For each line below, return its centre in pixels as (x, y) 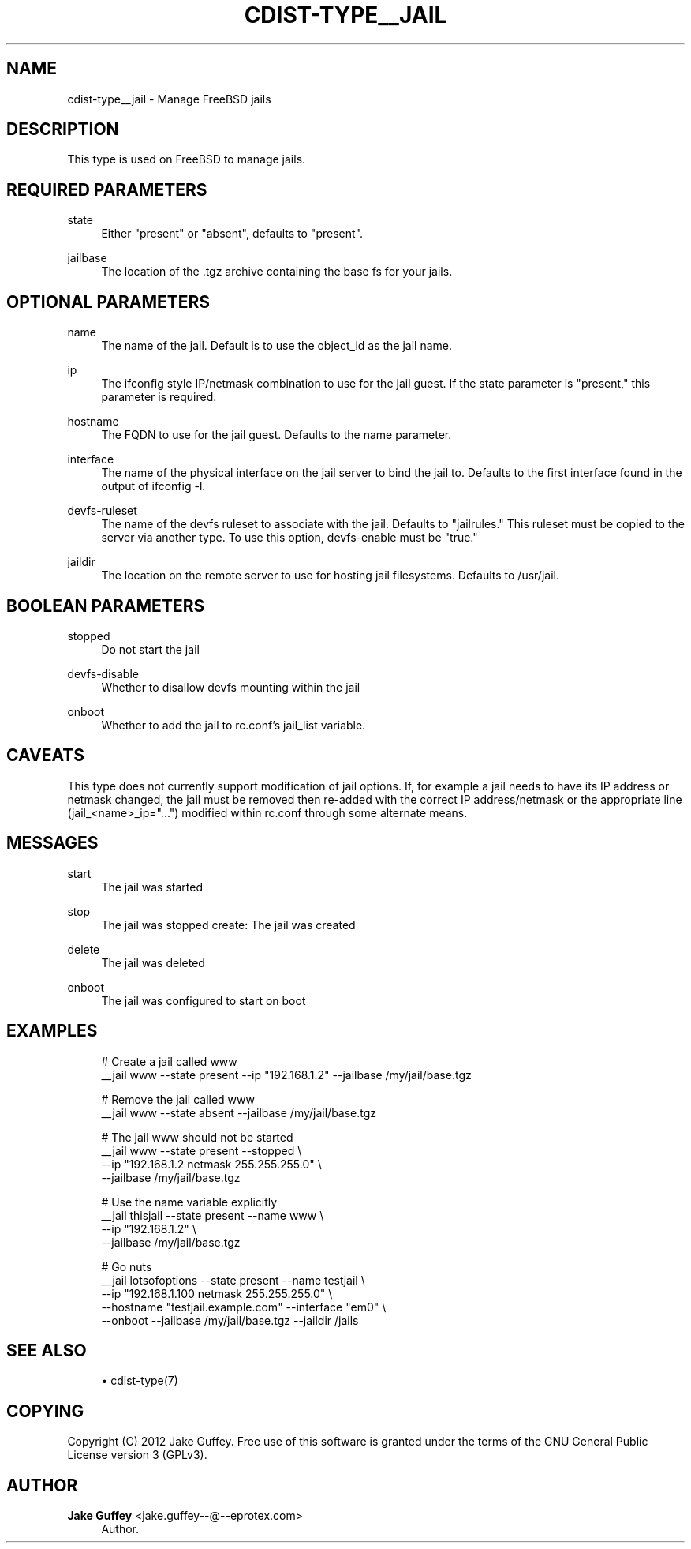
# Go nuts (127, 1266)
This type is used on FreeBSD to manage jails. (187, 159)
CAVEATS (45, 756)
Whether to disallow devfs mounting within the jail (231, 687)
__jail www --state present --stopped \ (202, 1150)
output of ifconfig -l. (153, 486)
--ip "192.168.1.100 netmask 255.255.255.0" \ (217, 1293)
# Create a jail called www (169, 1061)
